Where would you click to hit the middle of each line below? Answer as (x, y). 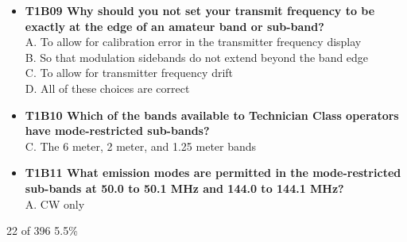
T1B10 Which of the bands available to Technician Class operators (212, 115)
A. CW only (55, 204)
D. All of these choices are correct (107, 88)
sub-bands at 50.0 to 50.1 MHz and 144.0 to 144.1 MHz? (184, 188)
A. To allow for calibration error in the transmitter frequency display (193, 42)
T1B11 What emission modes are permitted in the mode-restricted (213, 173)
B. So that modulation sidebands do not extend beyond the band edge (197, 57)
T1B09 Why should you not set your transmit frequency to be (200, 10)
